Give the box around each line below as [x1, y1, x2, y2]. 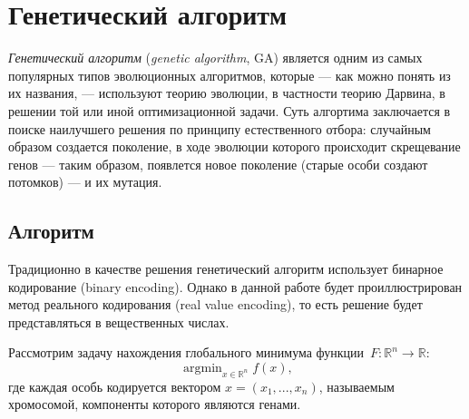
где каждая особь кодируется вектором [8, 376, 221, 395]
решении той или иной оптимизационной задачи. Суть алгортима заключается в [8, 101, 451, 120]
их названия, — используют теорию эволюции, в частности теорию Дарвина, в [8, 83, 445, 102]
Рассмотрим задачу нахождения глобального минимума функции [8, 343, 365, 362]
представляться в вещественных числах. [8, 312, 230, 331]
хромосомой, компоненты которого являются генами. [8, 395, 301, 414]
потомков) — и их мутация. [8, 172, 162, 191]
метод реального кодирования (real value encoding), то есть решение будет [8, 295, 423, 314]
